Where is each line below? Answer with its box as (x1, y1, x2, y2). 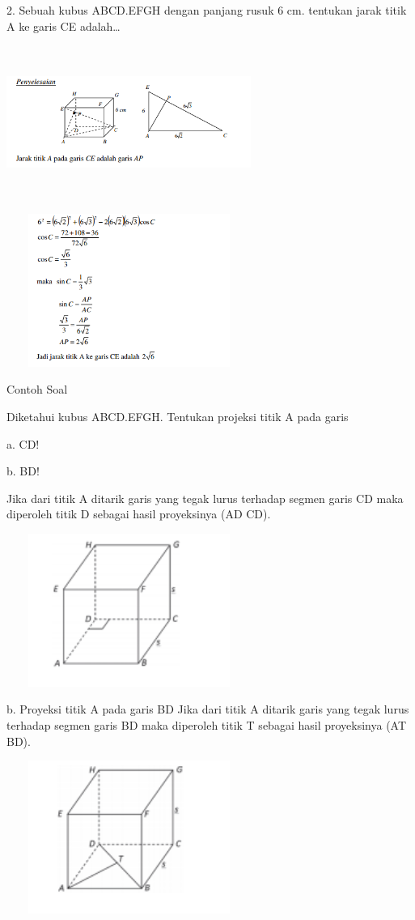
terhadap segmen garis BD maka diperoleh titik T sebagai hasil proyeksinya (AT (6, 717, 407, 734)
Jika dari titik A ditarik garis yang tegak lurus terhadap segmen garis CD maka (6, 489, 404, 506)
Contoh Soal (6, 381, 68, 398)
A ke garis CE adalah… (6, 17, 121, 34)
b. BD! (6, 462, 40, 479)
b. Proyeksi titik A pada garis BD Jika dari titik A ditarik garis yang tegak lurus (6, 701, 409, 718)
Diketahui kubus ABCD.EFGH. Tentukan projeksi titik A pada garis (6, 407, 349, 424)
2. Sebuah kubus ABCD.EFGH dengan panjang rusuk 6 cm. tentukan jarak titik (6, 2, 407, 18)
